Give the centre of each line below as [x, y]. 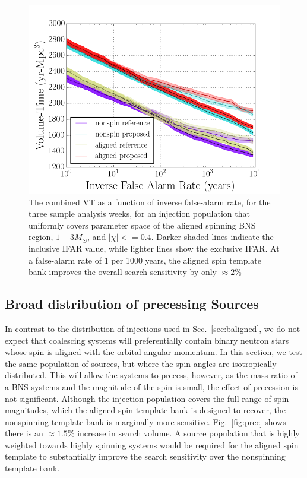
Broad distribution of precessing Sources [132, 304]
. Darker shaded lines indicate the [212, 237]
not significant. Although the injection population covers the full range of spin [147, 398]
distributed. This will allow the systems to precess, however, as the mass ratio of [151, 375]
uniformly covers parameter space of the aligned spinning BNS [142, 225]
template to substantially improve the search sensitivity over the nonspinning [145, 456]
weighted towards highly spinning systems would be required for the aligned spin [152, 444]
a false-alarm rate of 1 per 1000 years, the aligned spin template [145, 260]
